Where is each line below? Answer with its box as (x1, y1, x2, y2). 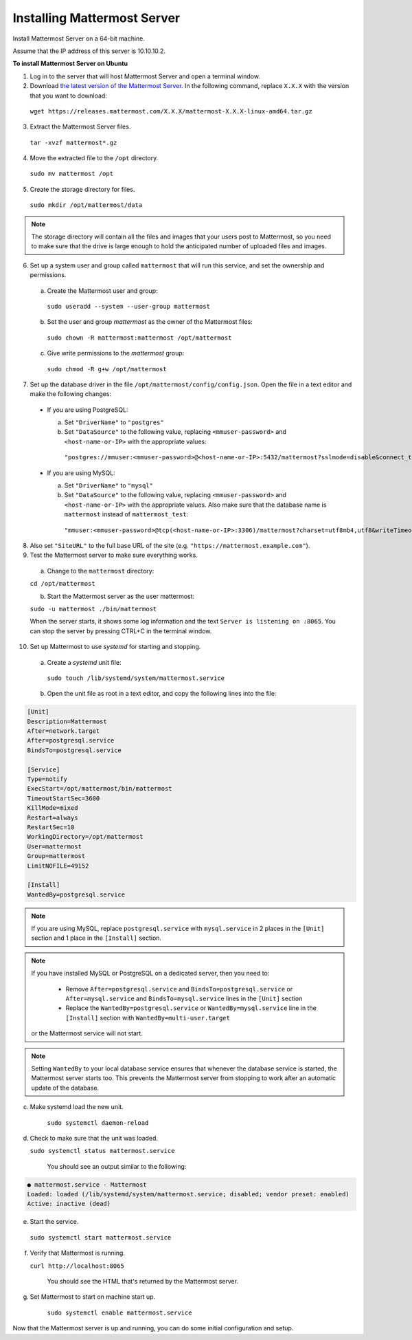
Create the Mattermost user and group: (47, 286, 158, 295)
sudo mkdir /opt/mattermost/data (30, 201, 143, 209)
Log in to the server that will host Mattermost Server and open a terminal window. (30, 72, 261, 80)
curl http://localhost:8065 (30, 1262, 125, 1270)
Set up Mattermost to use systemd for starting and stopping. (30, 643, 201, 651)
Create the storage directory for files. (30, 185, 135, 193)
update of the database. (31, 1084, 100, 1092)
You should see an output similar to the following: (47, 1162, 187, 1170)
